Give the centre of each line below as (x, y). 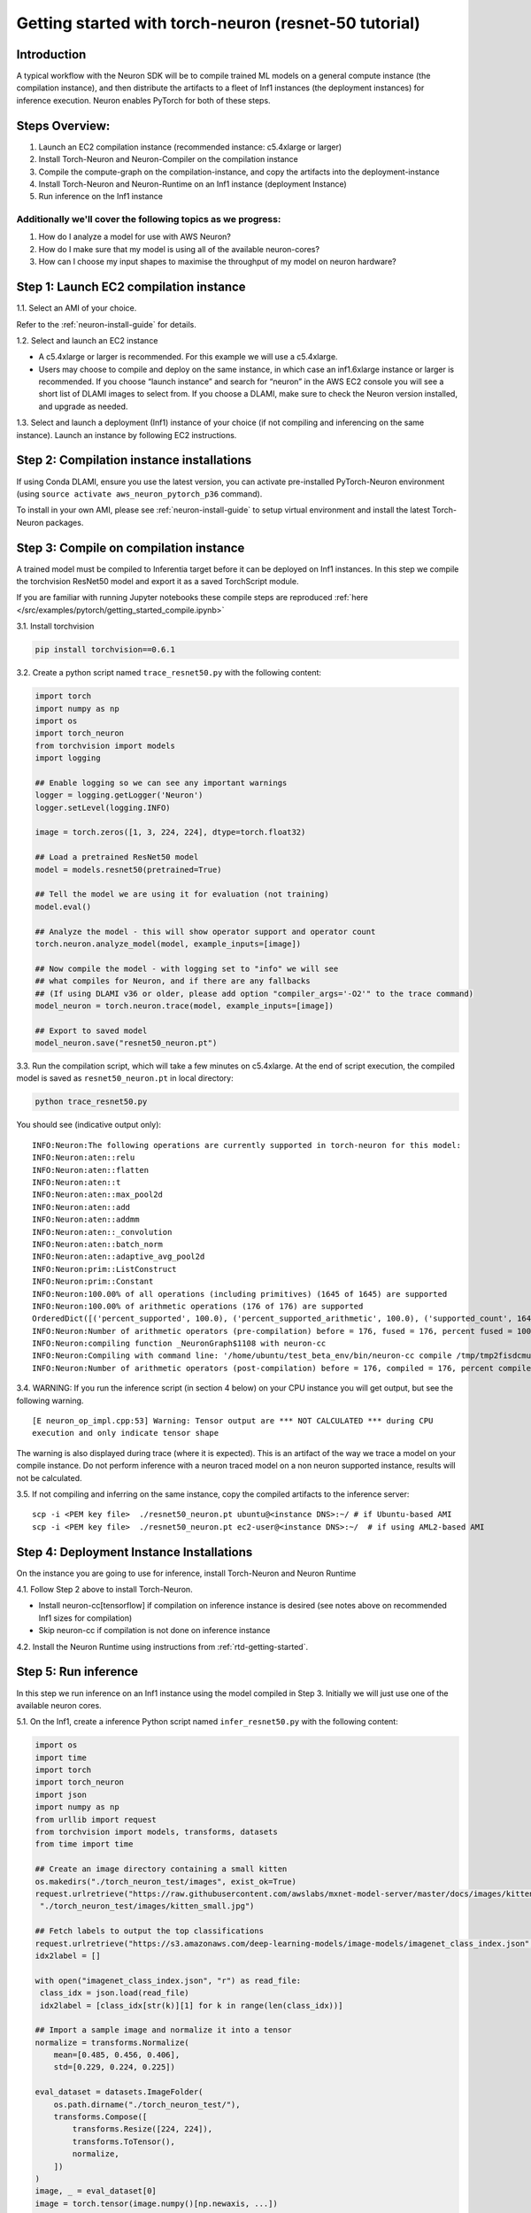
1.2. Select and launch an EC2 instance (87, 340)
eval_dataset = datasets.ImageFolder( (119, 2092)
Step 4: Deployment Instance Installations (135, 1552)
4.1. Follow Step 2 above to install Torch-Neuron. (105, 1590)
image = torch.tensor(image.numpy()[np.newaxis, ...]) (156, 2203)
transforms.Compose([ (100, 2117)
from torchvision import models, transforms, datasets (156, 1832)
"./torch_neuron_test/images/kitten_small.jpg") (147, 1906)
